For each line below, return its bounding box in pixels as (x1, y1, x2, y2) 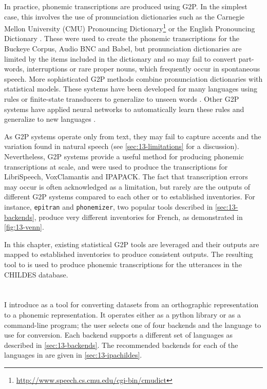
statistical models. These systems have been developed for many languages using (4, 83, 258, 94)
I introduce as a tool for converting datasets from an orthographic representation (4, 299, 259, 310)
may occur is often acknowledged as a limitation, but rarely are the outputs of (4, 181, 251, 192)
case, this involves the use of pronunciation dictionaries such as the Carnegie (4, 11, 245, 22)
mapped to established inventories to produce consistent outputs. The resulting (4, 249, 253, 260)
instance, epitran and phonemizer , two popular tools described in (4, 201, 213, 212)
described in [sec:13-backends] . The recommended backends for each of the (4, 339, 238, 350)
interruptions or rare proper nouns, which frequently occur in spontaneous (27, 63, 260, 74)
